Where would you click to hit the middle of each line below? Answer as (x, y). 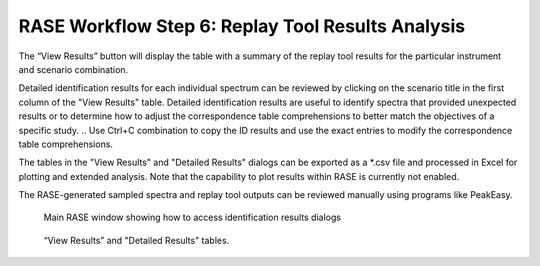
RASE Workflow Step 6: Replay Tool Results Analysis (241, 26)
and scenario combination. (73, 69)
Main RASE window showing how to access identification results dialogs (192, 217)
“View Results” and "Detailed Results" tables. (136, 240)
